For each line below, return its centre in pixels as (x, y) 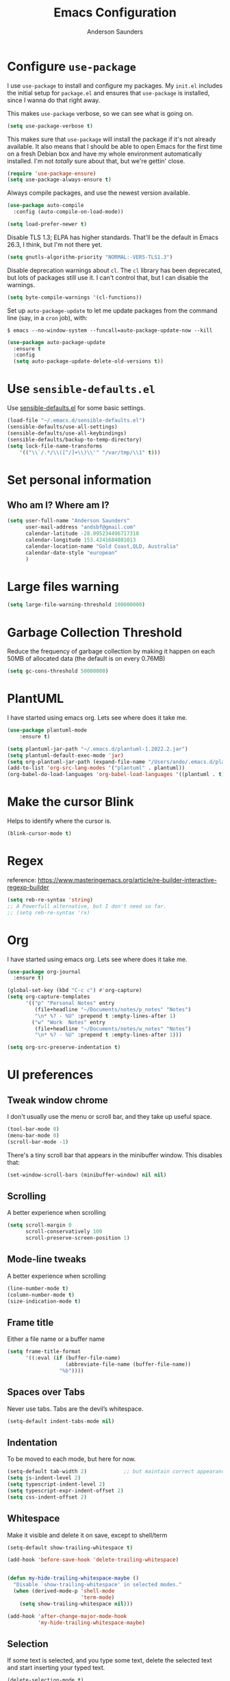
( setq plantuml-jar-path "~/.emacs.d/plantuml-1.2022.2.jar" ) (98, 749)
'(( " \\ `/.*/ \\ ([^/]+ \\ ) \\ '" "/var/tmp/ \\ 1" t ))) (90, 452)
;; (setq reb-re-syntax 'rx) (49, 912)
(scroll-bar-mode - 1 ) (38, 1142)
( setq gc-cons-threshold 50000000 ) (58, 671)
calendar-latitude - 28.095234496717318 (82, 534)
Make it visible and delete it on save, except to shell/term (87, 1535)
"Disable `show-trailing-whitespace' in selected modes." (98, 1585)
